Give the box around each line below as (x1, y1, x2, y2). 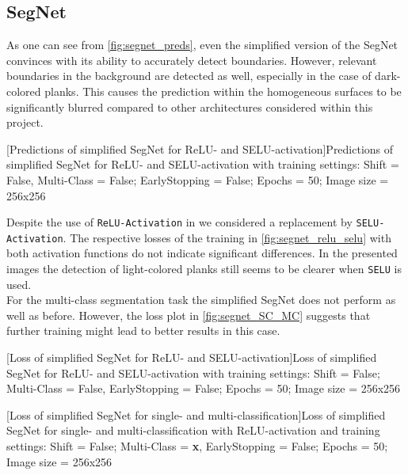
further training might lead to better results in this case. (6, 322, 280, 339)
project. (6, 114, 44, 131)
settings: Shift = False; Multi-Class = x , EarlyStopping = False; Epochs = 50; (6, 438, 388, 454)
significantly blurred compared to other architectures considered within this (6, 98, 373, 115)
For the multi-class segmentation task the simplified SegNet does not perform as (6, 291, 396, 308)
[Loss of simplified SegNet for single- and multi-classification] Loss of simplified (6, 406, 386, 423)
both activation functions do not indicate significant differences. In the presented (6, 245, 398, 261)
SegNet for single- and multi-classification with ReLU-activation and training (6, 422, 380, 439)
